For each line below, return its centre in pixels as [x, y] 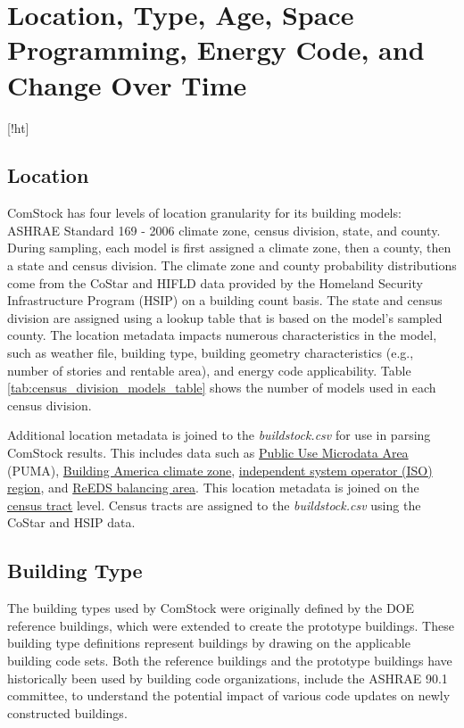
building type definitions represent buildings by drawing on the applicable [209, 643]
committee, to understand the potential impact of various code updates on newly [229, 695]
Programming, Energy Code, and [216, 50]
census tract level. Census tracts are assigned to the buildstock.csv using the [214, 505]
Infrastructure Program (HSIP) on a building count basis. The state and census [225, 300]
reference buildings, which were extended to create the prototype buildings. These [231, 625]
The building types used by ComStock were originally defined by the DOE [211, 608]
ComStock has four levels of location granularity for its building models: [204, 213]
